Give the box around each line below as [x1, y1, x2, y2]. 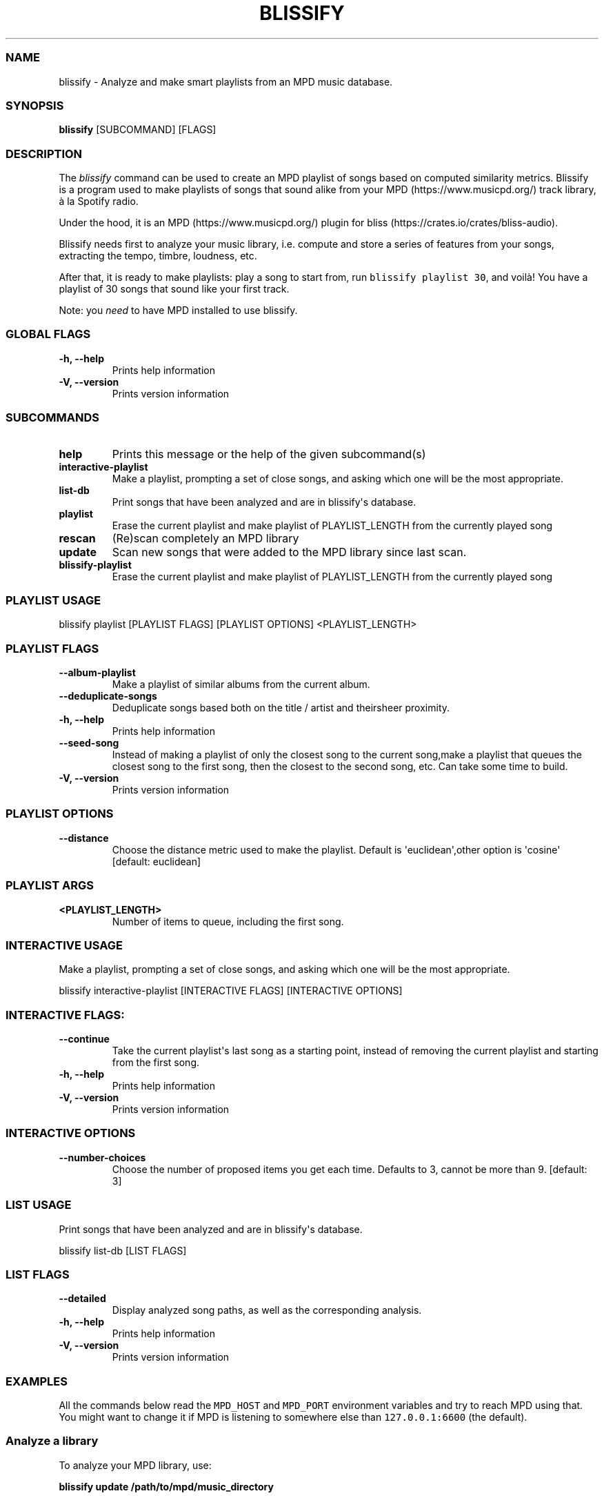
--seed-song [59, 737, 119, 749]
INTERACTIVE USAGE [6, 938, 123, 952]
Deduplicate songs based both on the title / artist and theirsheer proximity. [112, 702, 450, 713]
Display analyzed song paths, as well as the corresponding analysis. [112, 1304, 422, 1317]
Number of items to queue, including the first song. [112, 915, 344, 927]
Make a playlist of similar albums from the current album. [112, 678, 370, 690]
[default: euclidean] [112, 855, 201, 867]
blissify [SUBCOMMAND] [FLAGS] [59, 124, 217, 136]
